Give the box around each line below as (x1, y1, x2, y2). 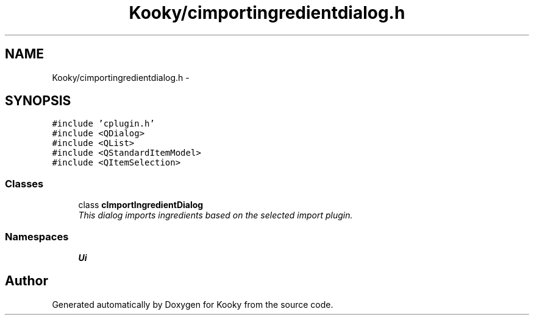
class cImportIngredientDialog (78, 200, 204, 210)
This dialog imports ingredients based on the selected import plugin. (78, 210, 353, 221)
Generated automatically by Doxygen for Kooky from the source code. (52, 299, 333, 310)
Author (5, 273, 48, 289)
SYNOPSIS (5, 93, 71, 109)
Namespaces (5, 230, 69, 243)
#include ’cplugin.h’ (52, 119, 155, 129)
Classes (5, 177, 44, 190)
